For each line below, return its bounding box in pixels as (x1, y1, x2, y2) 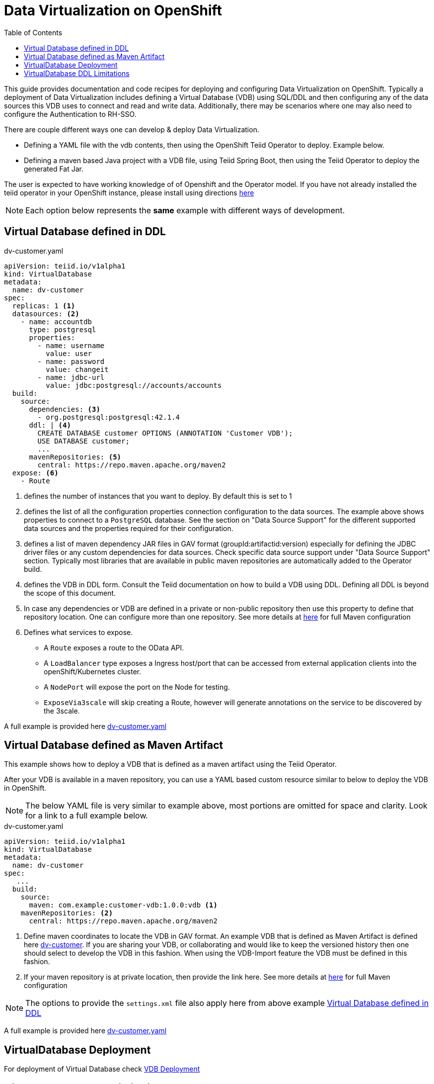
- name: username (37, 341, 105, 350)
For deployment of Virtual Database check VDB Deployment (4, 1065, 200, 1074)
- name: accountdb (20, 317, 92, 326)
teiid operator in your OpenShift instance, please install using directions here (4, 188, 254, 197)
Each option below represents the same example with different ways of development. (25, 205, 345, 215)
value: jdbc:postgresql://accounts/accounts (46, 381, 222, 389)
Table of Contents (4, 28, 63, 37)
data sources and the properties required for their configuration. (24, 524, 233, 533)
